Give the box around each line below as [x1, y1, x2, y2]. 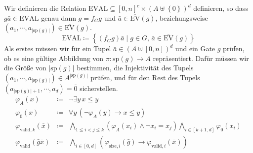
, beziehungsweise [155, 12, 208, 23]
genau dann [41, 12, 76, 23]
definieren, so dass [193, 3, 248, 13]
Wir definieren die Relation [4, 3, 86, 13]
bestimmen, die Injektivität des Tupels [77, 62, 194, 73]
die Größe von [4, 62, 46, 73]
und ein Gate [175, 43, 215, 54]
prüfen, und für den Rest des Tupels [90, 72, 200, 82]
